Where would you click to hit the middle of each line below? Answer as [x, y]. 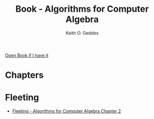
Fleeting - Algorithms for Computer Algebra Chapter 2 [66, 111]
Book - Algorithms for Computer [82, 9]
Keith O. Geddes [82, 33]
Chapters [24, 75]
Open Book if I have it [27, 55]
